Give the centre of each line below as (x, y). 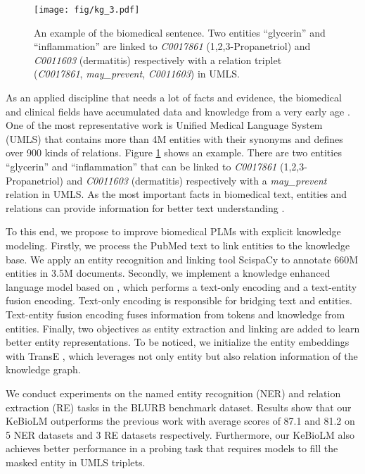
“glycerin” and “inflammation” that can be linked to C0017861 (141, 166)
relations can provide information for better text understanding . (145, 207)
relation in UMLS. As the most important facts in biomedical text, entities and (177, 194)
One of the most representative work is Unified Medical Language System (164, 125)
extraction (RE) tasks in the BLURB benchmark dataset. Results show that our (179, 407)
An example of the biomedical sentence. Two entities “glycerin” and (180, 32)
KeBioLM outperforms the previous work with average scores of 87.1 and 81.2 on (180, 421)
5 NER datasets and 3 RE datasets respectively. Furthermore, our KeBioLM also (180, 434)
